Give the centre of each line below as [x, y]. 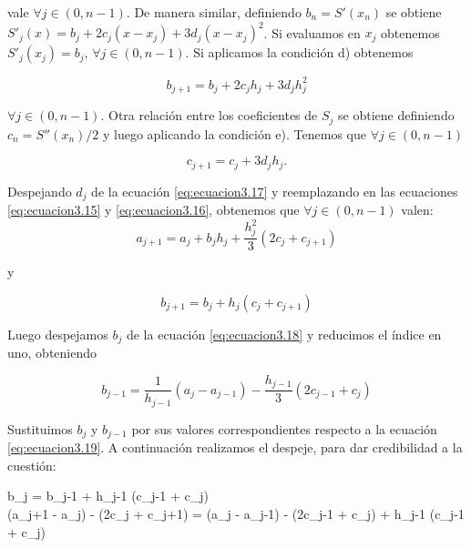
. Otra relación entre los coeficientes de [209, 115]
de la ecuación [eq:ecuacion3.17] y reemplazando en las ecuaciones [275, 191]
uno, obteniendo [52, 353]
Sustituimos [40, 428]
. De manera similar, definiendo [214, 12]
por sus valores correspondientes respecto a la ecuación [284, 428]
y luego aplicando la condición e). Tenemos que [234, 133]
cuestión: [32, 465]
